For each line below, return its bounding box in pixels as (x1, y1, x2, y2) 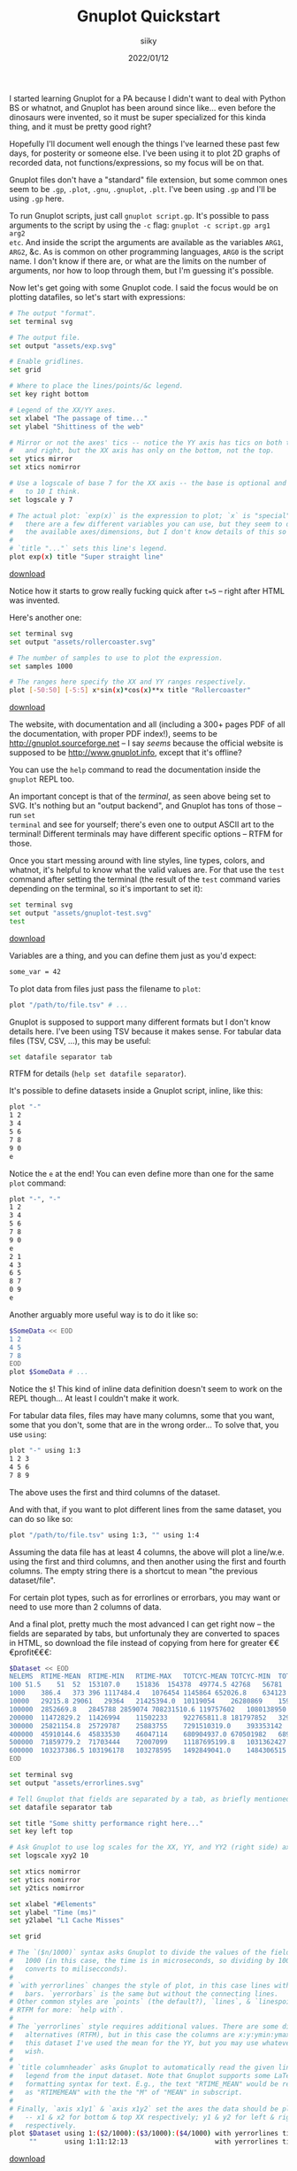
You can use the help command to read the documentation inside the (9, 764, 261, 776)
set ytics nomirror (9, 1875, 81, 1884)
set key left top (9, 1827, 73, 1836)
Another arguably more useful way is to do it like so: (9, 1309, 199, 1320)
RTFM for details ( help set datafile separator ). (9, 1069, 187, 1079)
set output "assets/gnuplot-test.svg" (9, 909, 152, 918)
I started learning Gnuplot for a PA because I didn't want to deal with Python (9, 93, 286, 104)
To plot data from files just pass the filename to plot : (9, 983, 202, 993)
